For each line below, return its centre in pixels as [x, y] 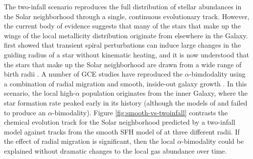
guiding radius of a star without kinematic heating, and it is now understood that [126, 54]
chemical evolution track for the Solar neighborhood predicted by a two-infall [120, 122]
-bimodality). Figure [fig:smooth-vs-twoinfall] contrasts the [140, 112]
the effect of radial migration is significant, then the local [90, 141]
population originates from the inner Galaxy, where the [165, 93]
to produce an [25, 112]
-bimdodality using [217, 74]
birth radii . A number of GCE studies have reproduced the [93, 74]
